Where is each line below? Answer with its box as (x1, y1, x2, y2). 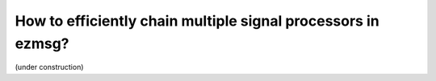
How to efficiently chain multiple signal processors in (15, 12, 379, 30)
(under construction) (15, 63, 84, 72)
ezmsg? (15, 34, 69, 52)
